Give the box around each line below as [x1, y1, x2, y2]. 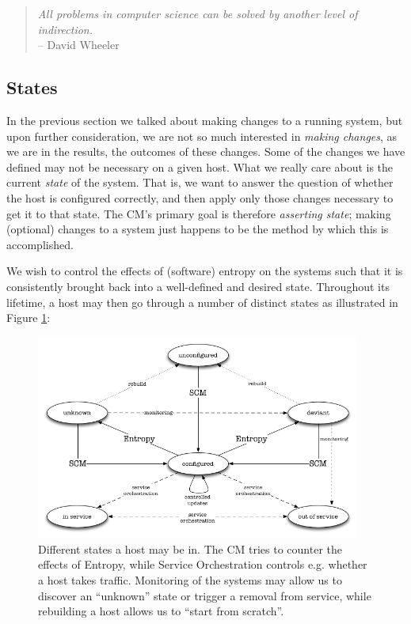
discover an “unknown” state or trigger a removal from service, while [38, 587, 371, 603]
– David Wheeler [37, 36, 120, 53]
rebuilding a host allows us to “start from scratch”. [38, 603, 284, 619]
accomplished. [6, 236, 74, 252]
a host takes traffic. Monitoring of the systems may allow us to [38, 572, 342, 588]
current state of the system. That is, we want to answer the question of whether [6, 174, 394, 191]
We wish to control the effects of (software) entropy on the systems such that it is [6, 263, 403, 279]
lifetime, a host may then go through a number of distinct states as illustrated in [6, 293, 398, 310]
